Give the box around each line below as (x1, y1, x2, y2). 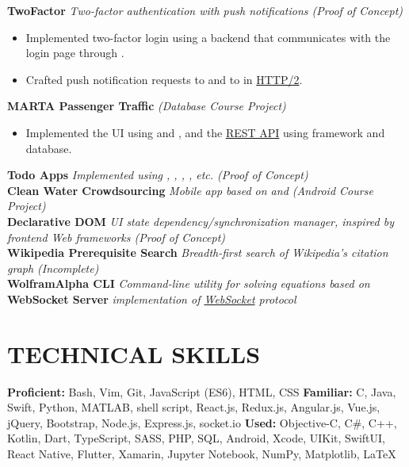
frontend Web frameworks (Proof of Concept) (7, 228, 226, 245)
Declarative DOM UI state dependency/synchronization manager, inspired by (7, 212, 394, 229)
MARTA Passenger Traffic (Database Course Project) (7, 98, 286, 114)
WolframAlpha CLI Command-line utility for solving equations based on (7, 275, 370, 292)
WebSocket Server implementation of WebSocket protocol (7, 290, 296, 307)
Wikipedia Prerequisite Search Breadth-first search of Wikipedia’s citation (7, 244, 388, 261)
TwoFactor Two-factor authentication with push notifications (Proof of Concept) (7, 2, 403, 18)
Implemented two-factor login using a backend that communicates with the (25, 29, 391, 45)
